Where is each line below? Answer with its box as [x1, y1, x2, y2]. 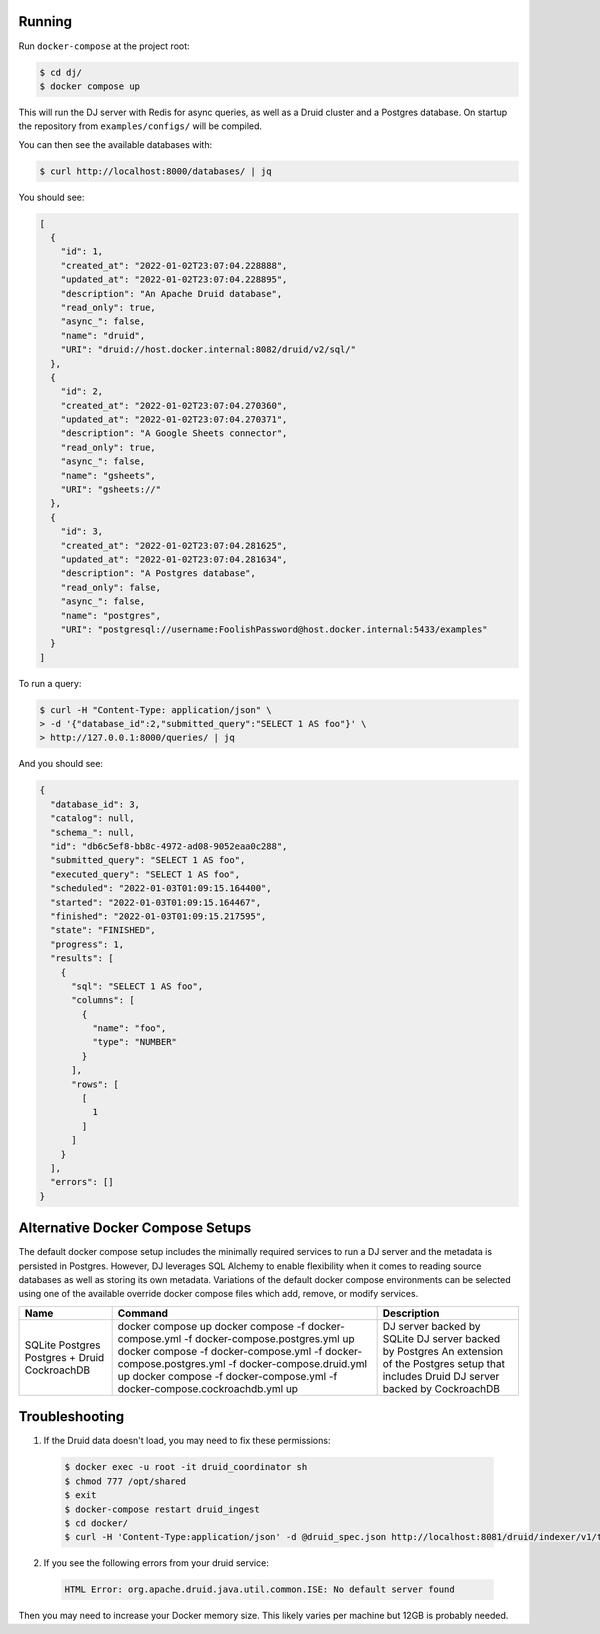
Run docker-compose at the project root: [18, 40, 190, 52]
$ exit [64, 1490, 97, 1501]
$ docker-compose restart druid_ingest [64, 1503, 260, 1515]
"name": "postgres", [60, 610, 162, 621]
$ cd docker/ [64, 1517, 129, 1529]
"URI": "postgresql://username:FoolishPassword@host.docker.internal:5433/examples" [60, 623, 489, 635]
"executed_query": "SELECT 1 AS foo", [50, 868, 240, 880]
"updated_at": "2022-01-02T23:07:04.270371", [60, 414, 288, 425]
